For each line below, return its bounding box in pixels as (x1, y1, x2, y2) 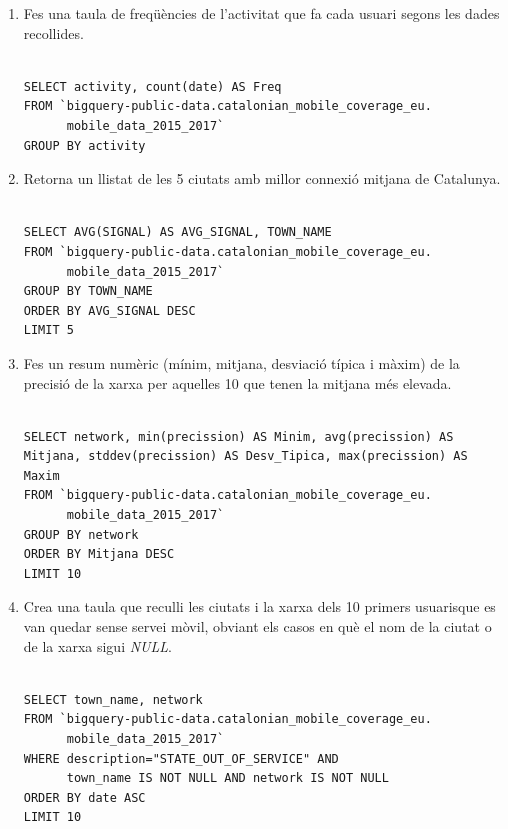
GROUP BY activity (23, 138, 146, 153)
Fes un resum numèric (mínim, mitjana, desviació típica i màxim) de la (23, 352, 460, 373)
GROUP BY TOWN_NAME (23, 284, 153, 299)
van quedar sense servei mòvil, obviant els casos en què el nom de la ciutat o (23, 616, 492, 637)
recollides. (23, 22, 84, 43)
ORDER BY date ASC (23, 790, 146, 805)
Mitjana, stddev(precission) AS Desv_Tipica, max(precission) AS (23, 449, 468, 464)
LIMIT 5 (23, 323, 74, 338)
